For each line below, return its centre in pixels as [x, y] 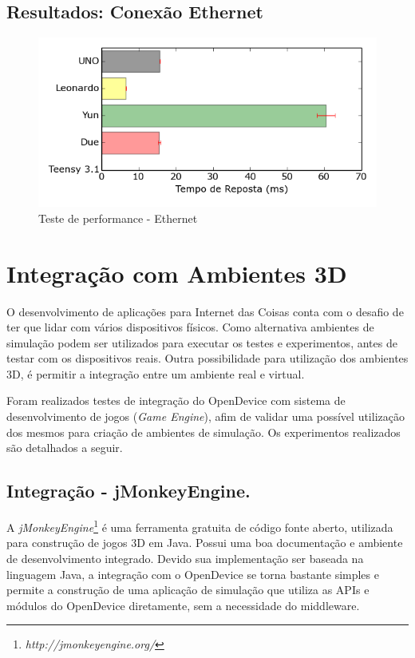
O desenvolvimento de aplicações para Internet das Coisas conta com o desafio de [205, 311]
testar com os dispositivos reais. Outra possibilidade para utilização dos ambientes [207, 358]
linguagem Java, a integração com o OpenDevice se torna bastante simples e [193, 574]
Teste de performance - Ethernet [118, 218]
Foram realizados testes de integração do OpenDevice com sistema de [176, 400]
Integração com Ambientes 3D [177, 273]
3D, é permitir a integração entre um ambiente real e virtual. [156, 373]
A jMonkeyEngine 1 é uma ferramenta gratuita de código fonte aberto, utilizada [200, 526]
